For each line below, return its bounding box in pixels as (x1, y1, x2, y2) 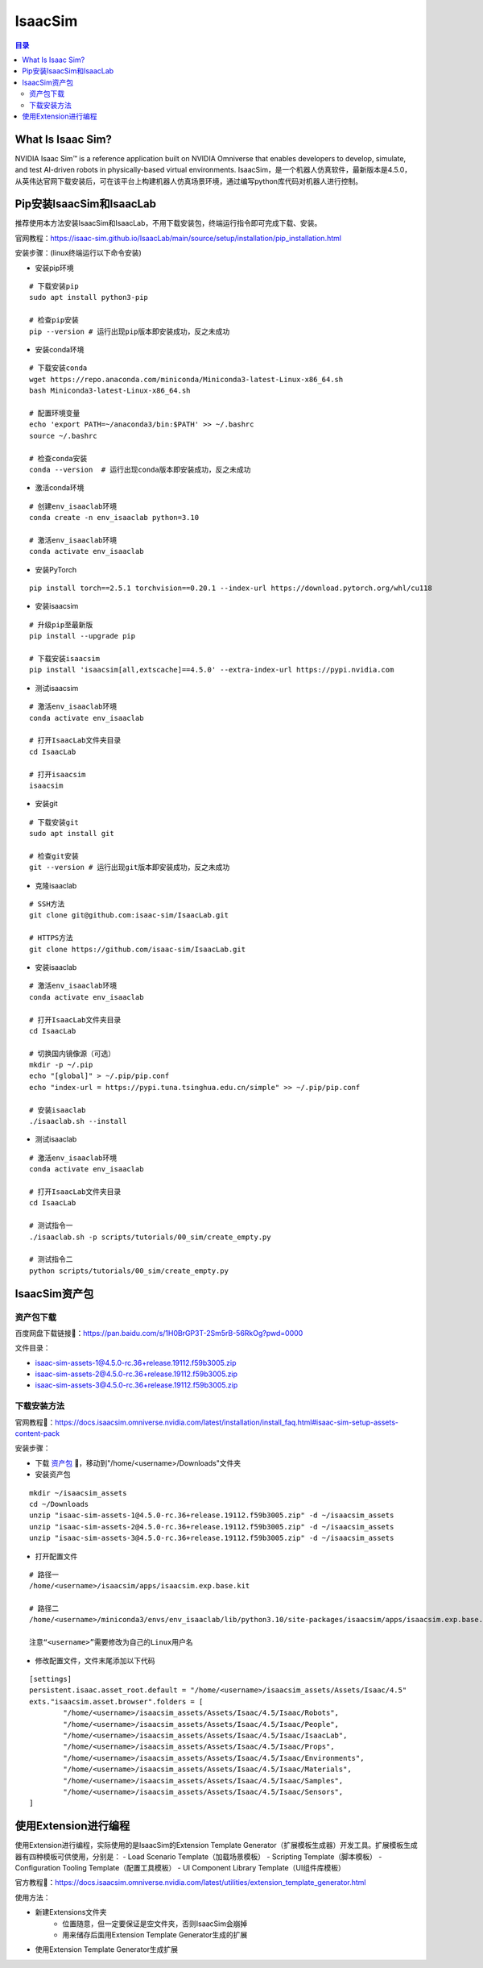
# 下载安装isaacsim (29, 654, 101, 663)
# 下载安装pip (29, 282, 80, 291)
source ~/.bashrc (29, 431, 97, 440)
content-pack (14, 1428, 60, 1438)
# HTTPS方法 (29, 934, 74, 942)
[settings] (29, 1675, 72, 1684)
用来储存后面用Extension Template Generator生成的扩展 (62, 1929, 248, 1939)
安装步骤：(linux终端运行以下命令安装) (14, 248, 142, 258)
